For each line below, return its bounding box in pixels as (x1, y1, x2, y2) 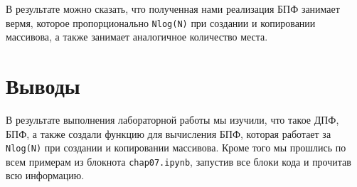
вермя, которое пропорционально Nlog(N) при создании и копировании (6, 15, 316, 30)
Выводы (6, 71, 80, 100)
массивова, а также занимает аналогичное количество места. (6, 29, 268, 44)
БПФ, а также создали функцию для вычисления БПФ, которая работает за (6, 126, 331, 141)
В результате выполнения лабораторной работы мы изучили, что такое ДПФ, (6, 112, 339, 127)
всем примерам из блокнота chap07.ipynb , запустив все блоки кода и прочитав (6, 154, 351, 169)
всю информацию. (6, 168, 85, 183)
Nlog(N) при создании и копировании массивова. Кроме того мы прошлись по (6, 140, 346, 155)
